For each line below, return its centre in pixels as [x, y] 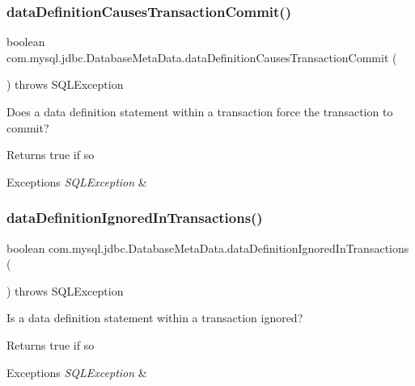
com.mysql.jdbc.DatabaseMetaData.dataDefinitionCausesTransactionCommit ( [202, 57]
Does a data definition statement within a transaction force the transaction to [200, 111]
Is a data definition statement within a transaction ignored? [155, 318]
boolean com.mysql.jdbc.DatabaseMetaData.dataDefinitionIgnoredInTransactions [208, 248]
